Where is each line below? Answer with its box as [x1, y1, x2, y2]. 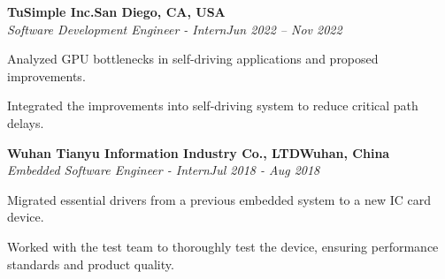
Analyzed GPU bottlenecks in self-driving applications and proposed [7, 49, 379, 68]
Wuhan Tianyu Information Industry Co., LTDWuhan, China [7, 143, 390, 162]
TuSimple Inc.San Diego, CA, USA [7, 3, 226, 20]
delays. [7, 113, 44, 132]
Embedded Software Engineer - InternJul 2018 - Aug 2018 [7, 161, 320, 179]
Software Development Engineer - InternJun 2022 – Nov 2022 [7, 19, 342, 38]
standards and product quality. [7, 254, 174, 273]
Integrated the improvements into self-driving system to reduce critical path [7, 96, 418, 115]
